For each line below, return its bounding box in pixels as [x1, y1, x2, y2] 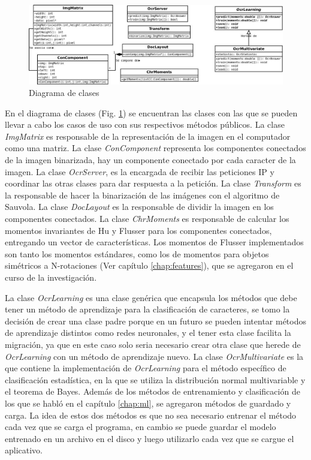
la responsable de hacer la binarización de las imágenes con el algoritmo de [5, 188, 280, 201]
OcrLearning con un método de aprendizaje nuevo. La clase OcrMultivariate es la [5, 350, 304, 362]
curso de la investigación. [5, 271, 97, 283]
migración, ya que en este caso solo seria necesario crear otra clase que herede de [5, 338, 301, 350]
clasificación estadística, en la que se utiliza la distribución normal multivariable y [5, 373, 306, 386]
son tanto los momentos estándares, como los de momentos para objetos [5, 247, 269, 260]
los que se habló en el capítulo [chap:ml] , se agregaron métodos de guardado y [5, 396, 291, 409]
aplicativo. [5, 444, 43, 456]
